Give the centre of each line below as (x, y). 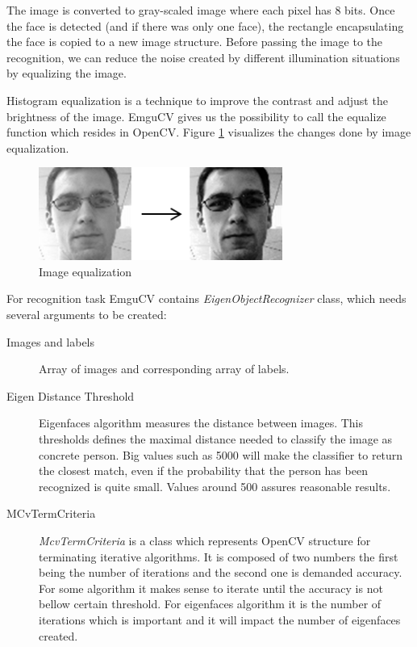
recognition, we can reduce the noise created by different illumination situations (203, 57)
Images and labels (51, 341)
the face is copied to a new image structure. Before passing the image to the (195, 42)
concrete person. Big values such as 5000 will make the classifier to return (221, 454)
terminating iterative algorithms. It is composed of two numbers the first (219, 556)
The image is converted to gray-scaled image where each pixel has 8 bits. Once (201, 10)
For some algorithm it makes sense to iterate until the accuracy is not (211, 588)
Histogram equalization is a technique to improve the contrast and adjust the (197, 100)
